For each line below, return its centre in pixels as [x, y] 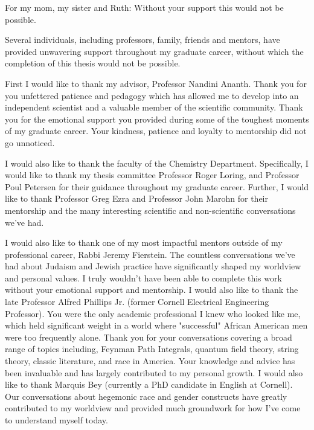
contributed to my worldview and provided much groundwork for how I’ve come [153, 408]
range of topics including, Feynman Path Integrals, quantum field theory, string [152, 349]
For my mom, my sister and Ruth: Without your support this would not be [144, 7]
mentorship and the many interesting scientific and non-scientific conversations [150, 210]
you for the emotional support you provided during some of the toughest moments [157, 119]
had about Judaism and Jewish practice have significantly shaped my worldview [153, 266]
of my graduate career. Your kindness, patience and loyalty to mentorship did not [156, 131]
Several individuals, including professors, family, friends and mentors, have [143, 40]
